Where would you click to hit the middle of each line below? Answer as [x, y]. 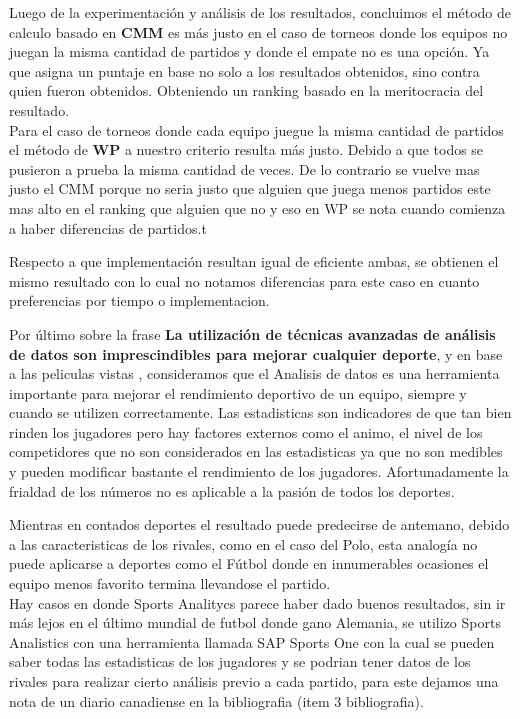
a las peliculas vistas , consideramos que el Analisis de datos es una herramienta [254, 373]
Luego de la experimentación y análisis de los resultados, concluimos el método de [260, 12]
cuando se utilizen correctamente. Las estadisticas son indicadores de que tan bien [260, 412]
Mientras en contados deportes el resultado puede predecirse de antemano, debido [259, 524]
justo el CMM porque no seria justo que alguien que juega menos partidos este [250, 188]
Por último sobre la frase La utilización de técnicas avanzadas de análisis [252, 333]
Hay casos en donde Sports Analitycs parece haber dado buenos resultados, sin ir [257, 602]
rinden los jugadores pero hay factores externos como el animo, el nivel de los [246, 431]
